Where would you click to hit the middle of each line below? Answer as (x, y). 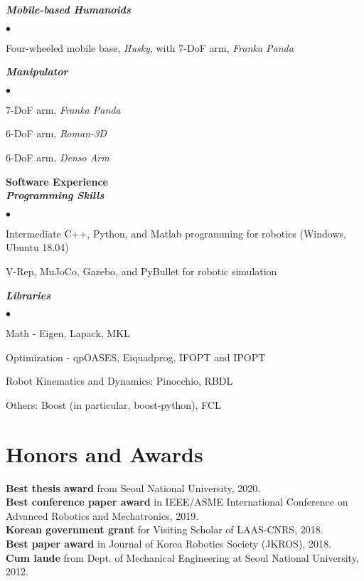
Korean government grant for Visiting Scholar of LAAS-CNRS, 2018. (165, 529)
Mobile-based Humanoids (68, 9)
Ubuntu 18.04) (37, 247)
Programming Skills (55, 195)
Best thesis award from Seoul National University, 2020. (133, 487)
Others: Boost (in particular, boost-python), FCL (113, 404)
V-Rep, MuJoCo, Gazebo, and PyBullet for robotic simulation (141, 271)
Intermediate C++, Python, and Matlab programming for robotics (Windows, (176, 233)
